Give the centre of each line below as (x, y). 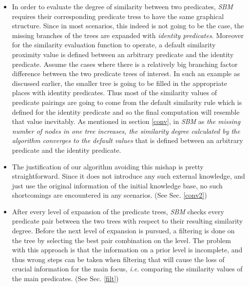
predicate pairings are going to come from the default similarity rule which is (127, 102)
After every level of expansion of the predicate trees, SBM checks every (118, 211)
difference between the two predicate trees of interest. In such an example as (126, 73)
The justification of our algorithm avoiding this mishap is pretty (108, 166)
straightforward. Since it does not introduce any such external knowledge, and (128, 176)
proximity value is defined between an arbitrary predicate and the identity (123, 54)
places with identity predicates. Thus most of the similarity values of (114, 92)
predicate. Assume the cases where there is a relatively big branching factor (125, 64)
